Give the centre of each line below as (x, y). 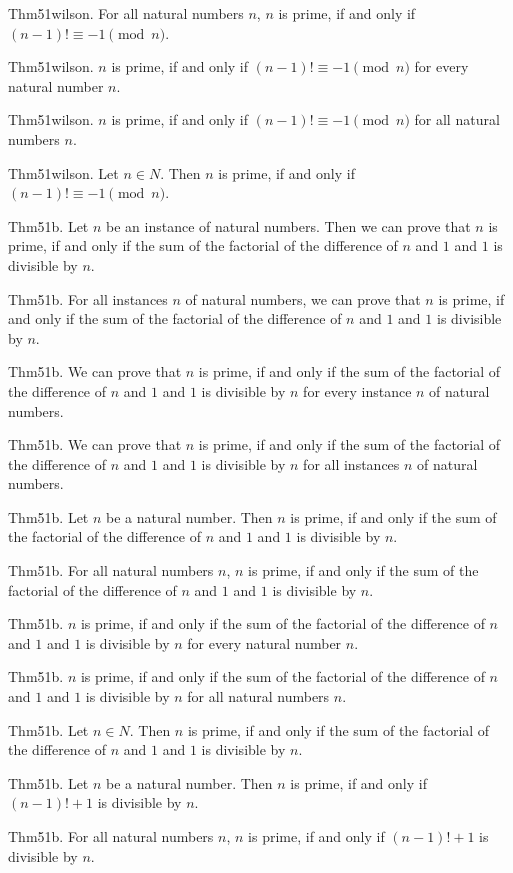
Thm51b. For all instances (88, 298)
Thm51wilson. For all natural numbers (126, 13)
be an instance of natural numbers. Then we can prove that (288, 225)
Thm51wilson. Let (63, 172)
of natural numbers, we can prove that (303, 298)
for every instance (357, 390)
